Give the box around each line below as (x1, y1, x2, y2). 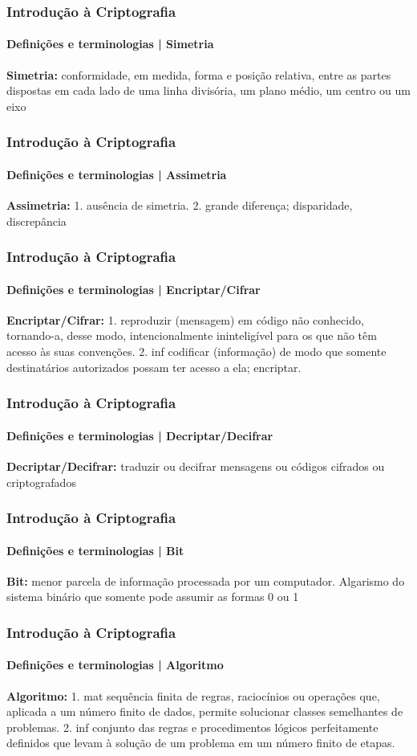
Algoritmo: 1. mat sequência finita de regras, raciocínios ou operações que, (6, 687, 380, 704)
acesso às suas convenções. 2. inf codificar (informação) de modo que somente (6, 343, 387, 360)
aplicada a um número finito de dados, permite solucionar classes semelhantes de (6, 703, 403, 720)
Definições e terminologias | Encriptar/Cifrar (6, 280, 261, 297)
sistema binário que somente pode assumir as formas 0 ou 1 (6, 588, 299, 605)
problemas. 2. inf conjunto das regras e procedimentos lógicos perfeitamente (6, 718, 379, 735)
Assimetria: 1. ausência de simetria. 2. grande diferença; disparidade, (6, 197, 353, 214)
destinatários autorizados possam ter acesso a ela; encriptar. (6, 358, 302, 375)
